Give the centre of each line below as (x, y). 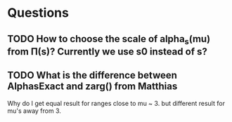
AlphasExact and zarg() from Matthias (92, 87)
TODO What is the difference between (92, 75)
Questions (38, 13)
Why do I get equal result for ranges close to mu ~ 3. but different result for (116, 103)
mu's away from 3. (34, 111)
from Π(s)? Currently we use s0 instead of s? (107, 52)
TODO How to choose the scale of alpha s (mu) (109, 40)
